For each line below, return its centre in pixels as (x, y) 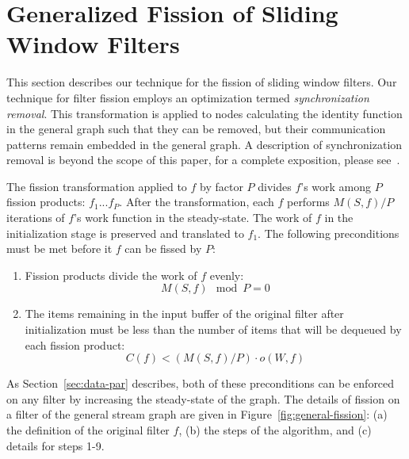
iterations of (36, 218)
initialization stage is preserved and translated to (125, 233)
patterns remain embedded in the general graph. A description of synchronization (204, 144)
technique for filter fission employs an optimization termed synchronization (188, 97)
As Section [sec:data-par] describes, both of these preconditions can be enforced (201, 383)
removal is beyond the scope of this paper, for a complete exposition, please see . (203, 160)
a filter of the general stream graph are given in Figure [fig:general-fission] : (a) (197, 414)
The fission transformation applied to (97, 186)
